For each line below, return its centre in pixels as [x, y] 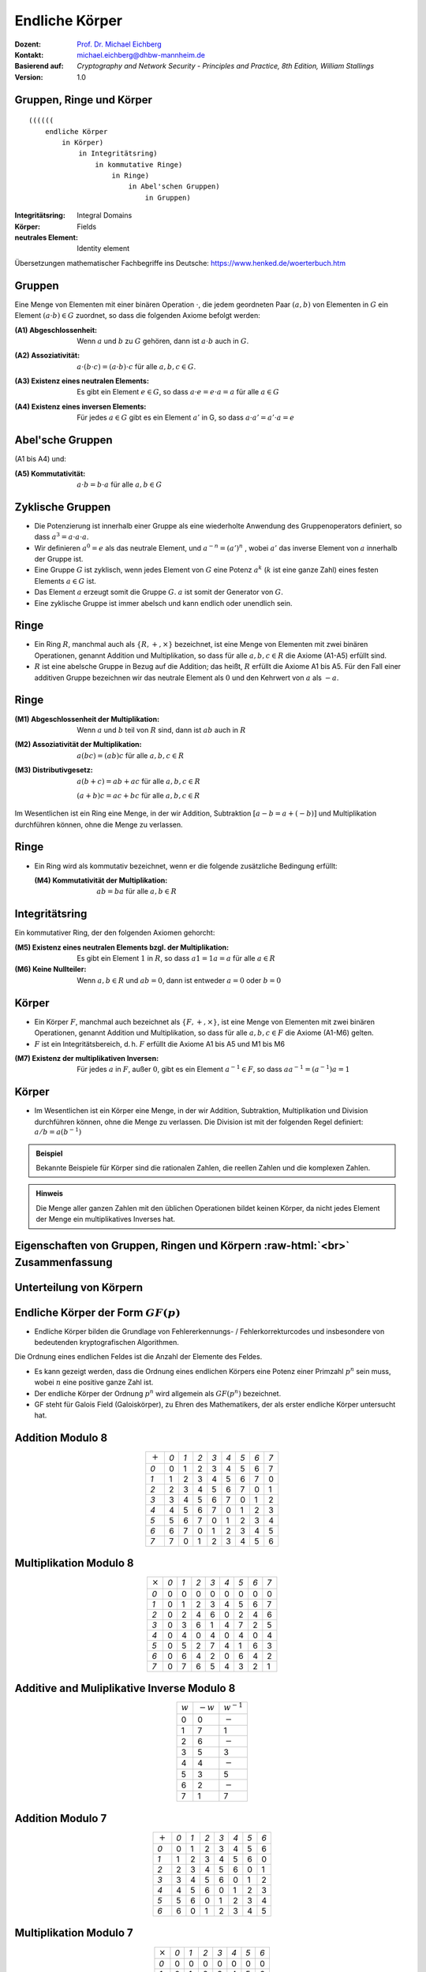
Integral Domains [105, 215]
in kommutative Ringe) [139, 164]
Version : [29, 77]
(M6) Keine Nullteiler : [50, 969]
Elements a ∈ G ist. [65, 581]
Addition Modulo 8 [61, 1438]
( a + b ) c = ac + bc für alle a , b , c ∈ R [138, 795]
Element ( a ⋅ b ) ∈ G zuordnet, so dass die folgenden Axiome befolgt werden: [137, 316]
